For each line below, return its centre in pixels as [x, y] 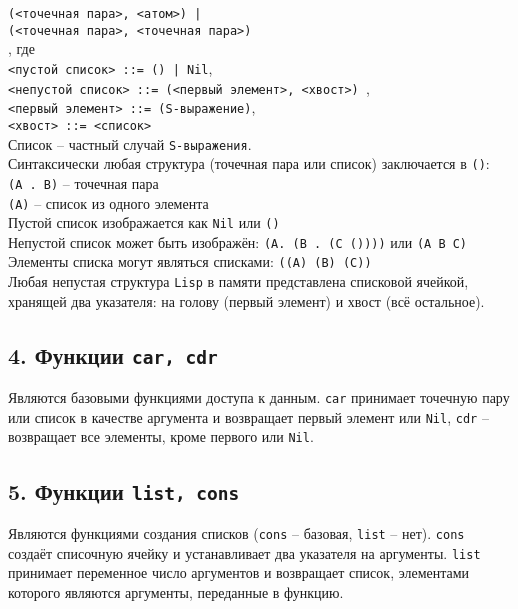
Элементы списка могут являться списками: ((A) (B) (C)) [190, 261]
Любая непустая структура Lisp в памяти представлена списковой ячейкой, [238, 281]
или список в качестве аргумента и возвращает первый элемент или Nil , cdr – [248, 416]
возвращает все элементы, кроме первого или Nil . [161, 436]
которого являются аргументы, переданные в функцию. [176, 591]
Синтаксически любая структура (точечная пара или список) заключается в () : [249, 163]
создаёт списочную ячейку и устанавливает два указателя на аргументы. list [244, 552]
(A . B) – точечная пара [83, 182]
